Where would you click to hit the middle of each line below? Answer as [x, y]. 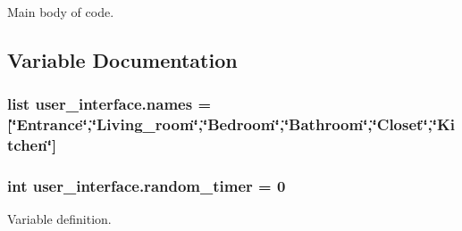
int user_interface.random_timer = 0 [147, 185]
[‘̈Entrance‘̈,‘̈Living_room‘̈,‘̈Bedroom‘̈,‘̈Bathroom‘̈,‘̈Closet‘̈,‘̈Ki [231, 124]
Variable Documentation [122, 59]
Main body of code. [61, 12]
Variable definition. [59, 219]
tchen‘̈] [32, 145]
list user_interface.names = [109, 104]
